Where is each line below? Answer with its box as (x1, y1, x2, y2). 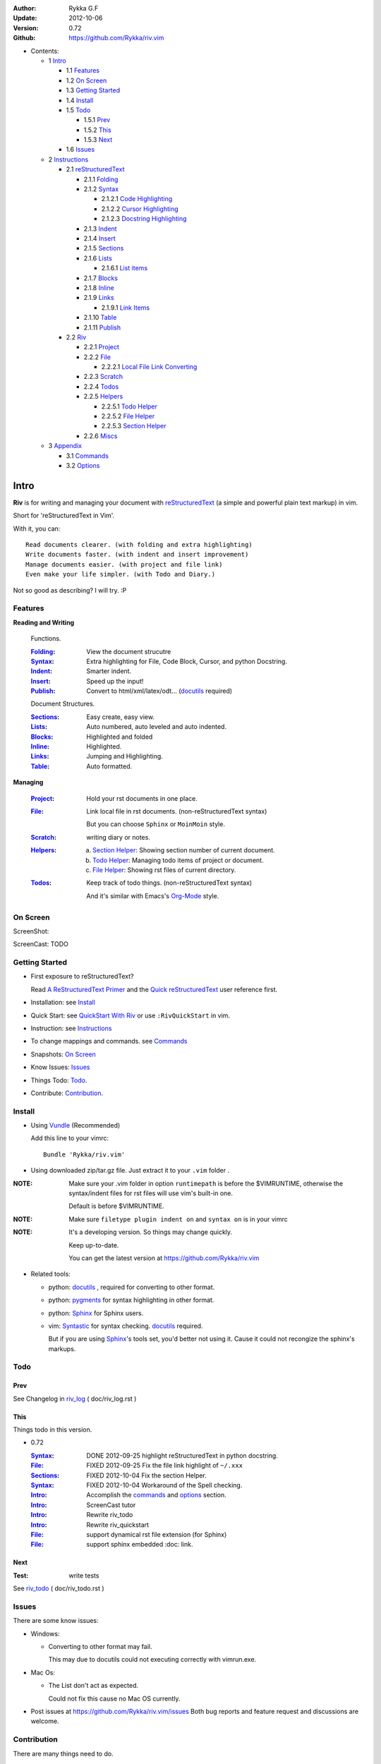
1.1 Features (66, 66, 100, 75)
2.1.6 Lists (83, 254, 112, 262)
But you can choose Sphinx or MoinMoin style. (86, 820, 226, 828)
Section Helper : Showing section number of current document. (92, 846, 275, 854)
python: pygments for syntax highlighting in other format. (48, 1295, 214, 1305)
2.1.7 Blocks (83, 274, 118, 282)
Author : (13, 4, 37, 12)
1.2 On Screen (66, 76, 107, 85)
